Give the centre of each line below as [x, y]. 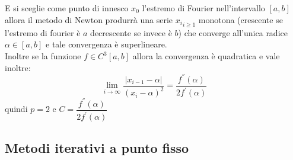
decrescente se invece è [131, 32]
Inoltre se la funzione [43, 56]
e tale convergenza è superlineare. [106, 44]
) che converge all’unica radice [233, 32]
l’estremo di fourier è [43, 32]
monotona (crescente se [241, 19]
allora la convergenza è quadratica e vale [206, 56]
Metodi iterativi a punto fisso [97, 148]
